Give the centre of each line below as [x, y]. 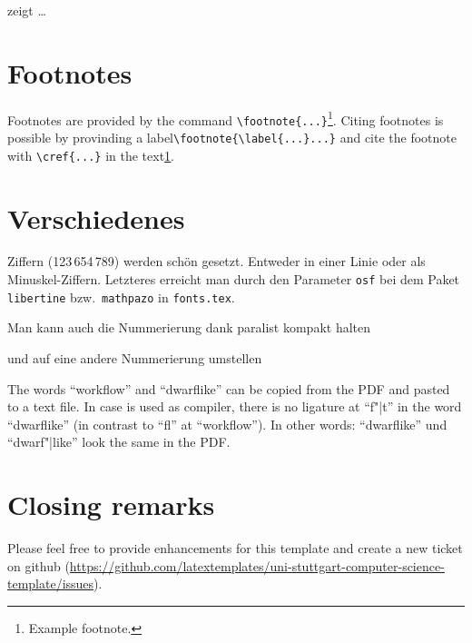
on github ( [39, 565]
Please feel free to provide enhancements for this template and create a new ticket [235, 548]
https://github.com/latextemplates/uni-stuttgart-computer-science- [257, 565]
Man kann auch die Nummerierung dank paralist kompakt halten [189, 327]
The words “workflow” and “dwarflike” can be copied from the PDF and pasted [229, 388]
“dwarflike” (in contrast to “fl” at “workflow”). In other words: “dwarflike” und [227, 424]
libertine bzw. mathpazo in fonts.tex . [121, 297]
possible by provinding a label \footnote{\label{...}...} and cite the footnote [232, 138]
